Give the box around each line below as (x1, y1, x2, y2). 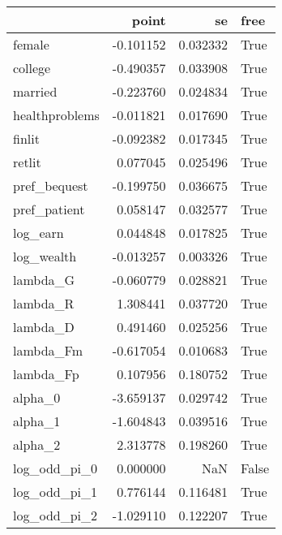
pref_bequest (13, 176, 88, 195)
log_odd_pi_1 (13, 482, 98, 501)
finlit (13, 129, 40, 148)
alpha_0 (13, 388, 61, 407)
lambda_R (13, 294, 75, 313)
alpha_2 (13, 435, 61, 454)
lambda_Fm (13, 341, 83, 360)
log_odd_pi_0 (13, 459, 98, 477)
